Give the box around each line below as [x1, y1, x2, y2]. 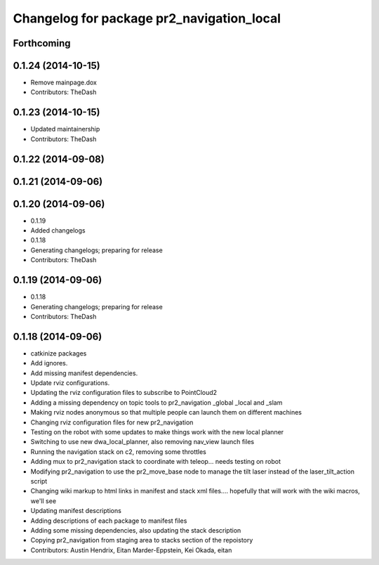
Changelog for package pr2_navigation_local [13, 11, 281, 26]
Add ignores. [30, 359, 68, 368]
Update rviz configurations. [30, 379, 110, 387]
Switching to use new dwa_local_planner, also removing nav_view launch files [30, 438, 255, 446]
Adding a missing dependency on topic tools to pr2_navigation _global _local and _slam [30, 398, 283, 407]
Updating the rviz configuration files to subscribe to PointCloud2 [30, 389, 218, 397]
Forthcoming [13, 37, 71, 49]
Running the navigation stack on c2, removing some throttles [30, 447, 206, 456]
